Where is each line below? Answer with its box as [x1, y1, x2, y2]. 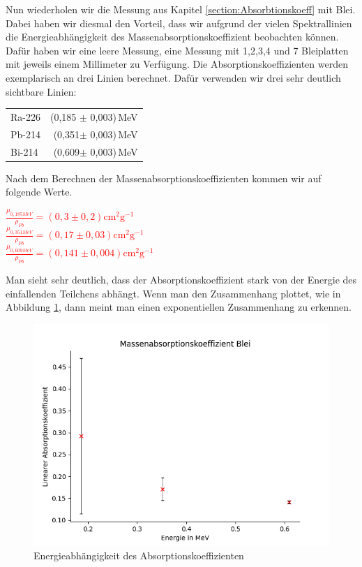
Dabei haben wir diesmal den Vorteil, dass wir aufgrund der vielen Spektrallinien [6, 15, 352, 30]
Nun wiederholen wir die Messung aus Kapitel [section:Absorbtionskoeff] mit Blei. [6, 2, 356, 16]
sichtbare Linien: [6, 84, 77, 98]
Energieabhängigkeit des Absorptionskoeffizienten [33, 548, 244, 563]
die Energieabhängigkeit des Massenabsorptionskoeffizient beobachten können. [6, 29, 339, 44]
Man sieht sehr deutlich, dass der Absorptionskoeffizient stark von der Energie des [6, 272, 357, 287]
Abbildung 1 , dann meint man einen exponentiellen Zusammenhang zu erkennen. [6, 300, 352, 314]
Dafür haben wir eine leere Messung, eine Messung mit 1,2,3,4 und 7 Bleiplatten [6, 43, 349, 57]
